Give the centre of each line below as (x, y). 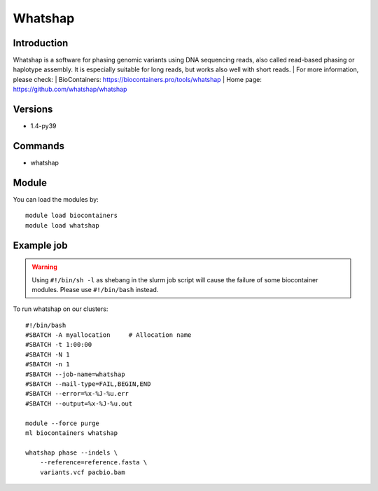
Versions (33, 110)
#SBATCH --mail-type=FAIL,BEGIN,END (88, 384)
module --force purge (62, 423)
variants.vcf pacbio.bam (82, 472)
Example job (40, 245)
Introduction (41, 43)
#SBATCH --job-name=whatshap (75, 374)
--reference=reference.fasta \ (93, 463)
